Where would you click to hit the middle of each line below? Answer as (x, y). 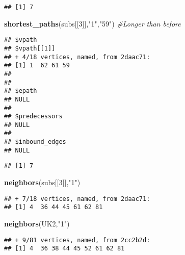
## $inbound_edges (35, 142)
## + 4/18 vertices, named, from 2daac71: (77, 57)
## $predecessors (33, 117)
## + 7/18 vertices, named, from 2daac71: (77, 199)
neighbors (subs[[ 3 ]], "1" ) (42, 182)
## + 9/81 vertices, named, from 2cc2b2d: (77, 240)
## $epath (21, 91)
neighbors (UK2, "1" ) (37, 223)
